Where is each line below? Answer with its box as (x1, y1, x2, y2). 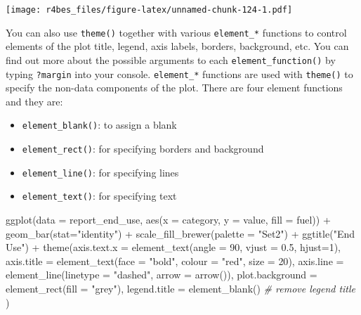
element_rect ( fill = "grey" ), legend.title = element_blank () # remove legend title (6, 281, 356, 295)
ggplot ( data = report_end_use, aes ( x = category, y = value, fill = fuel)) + (6, 212, 331, 227)
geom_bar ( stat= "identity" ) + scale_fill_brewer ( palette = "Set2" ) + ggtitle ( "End (6, 226, 355, 240)
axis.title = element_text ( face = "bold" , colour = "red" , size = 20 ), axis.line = (6, 253, 344, 268)
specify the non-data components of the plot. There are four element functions (6, 80, 343, 95)
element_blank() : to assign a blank (22, 117, 177, 132)
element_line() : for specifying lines (22, 165, 179, 179)
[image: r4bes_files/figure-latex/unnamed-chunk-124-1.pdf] (6, 5, 293, 15)
